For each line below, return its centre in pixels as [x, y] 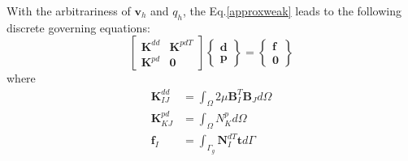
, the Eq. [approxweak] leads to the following [292, 11]
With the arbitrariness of [69, 11]
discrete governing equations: [78, 27]
